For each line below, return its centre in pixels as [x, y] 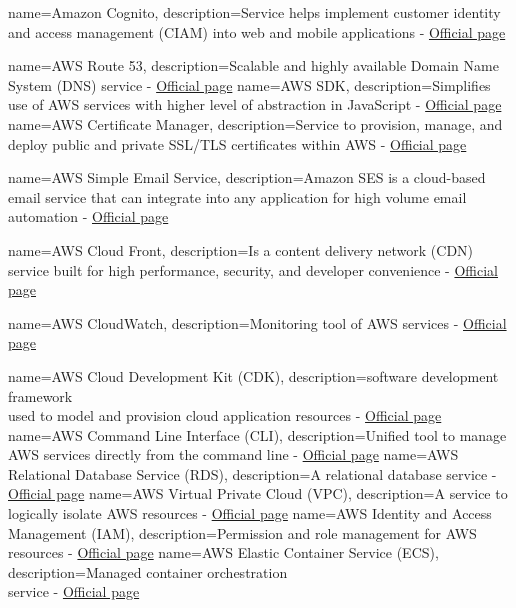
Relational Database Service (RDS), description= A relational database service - [252, 473]
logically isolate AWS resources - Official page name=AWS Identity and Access [250, 513]
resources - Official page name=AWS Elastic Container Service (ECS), [223, 552]
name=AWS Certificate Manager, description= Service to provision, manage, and [255, 123]
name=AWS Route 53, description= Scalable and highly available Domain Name [253, 65]
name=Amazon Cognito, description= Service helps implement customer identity [254, 12]
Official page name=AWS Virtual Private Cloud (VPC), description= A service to [258, 493]
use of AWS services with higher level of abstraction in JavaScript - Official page [255, 104]
